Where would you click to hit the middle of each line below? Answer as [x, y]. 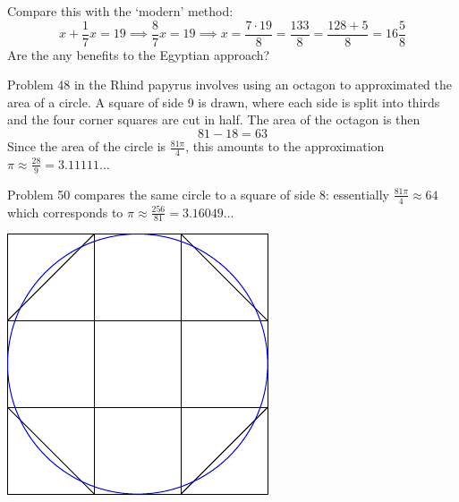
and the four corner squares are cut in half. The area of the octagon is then [214, 119]
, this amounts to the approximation [285, 146]
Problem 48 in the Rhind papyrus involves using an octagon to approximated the [229, 85]
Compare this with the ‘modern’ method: [120, 11]
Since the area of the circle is [87, 146]
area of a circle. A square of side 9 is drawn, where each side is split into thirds [224, 102]
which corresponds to [65, 212]
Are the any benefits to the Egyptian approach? [139, 54]
